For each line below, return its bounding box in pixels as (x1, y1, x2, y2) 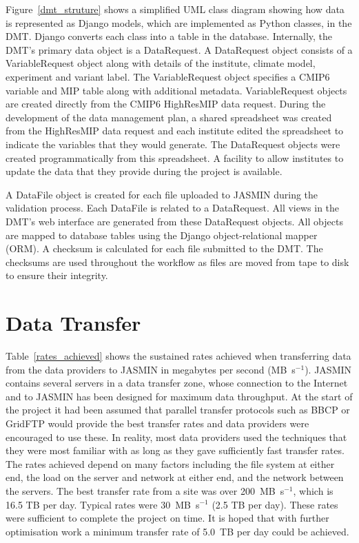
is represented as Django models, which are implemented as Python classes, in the (6, 15, 352, 30)
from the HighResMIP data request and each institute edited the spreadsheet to (6, 123, 344, 138)
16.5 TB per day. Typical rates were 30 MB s (6, 497, 200, 511)
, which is (293, 483, 334, 498)
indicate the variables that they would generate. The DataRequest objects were (6, 136, 340, 151)
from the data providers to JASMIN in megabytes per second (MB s (6, 362, 296, 376)
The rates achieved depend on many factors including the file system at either (6, 456, 335, 471)
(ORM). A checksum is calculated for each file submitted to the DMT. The (6, 241, 323, 256)
